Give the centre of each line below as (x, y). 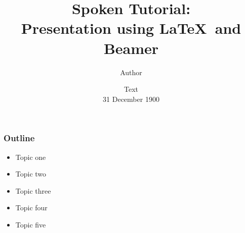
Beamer (131, 48)
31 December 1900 (131, 99)
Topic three (33, 190)
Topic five (31, 224)
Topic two (31, 174)
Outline (19, 138)
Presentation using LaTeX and (131, 28)
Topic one (31, 157)
